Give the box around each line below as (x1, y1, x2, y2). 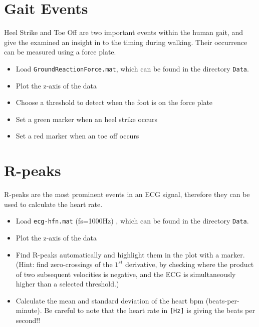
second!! (16, 315, 41, 325)
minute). (16, 305, 42, 315)
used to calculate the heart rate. (4, 198, 103, 209)
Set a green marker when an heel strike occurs (16, 113, 158, 124)
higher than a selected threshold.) (16, 278, 119, 289)
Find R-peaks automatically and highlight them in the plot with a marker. (16, 249, 245, 259)
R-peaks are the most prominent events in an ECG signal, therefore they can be (4, 189, 250, 199)
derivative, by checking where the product (125, 259, 254, 269)
